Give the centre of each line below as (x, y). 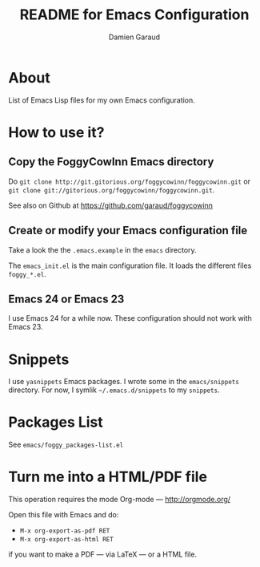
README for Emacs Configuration (134, 15)
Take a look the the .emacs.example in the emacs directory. (103, 249)
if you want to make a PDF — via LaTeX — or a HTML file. (103, 554)
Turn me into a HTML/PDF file (108, 477)
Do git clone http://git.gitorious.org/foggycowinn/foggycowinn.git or (129, 181)
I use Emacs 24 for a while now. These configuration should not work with (130, 318)
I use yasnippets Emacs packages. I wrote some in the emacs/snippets (124, 382)
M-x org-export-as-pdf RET (65, 531)
